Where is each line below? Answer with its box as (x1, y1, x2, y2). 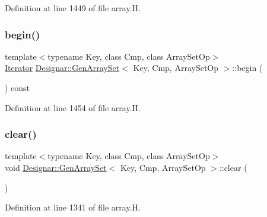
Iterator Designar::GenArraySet (5, 61, 120, 74)
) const (5, 82, 30, 93)
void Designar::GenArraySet (5, 161, 107, 173)
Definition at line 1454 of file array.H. (5, 101, 141, 114)
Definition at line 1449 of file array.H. (5, 2, 141, 14)
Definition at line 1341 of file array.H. (5, 201, 141, 213)
